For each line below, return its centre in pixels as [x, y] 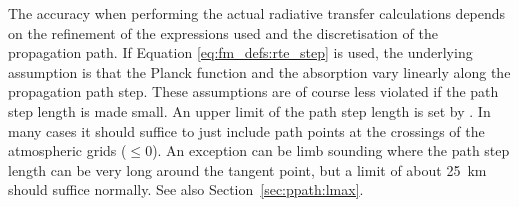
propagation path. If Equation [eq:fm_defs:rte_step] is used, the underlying [240, 52]
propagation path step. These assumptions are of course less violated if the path [253, 91]
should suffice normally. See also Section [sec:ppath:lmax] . [186, 189]
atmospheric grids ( [67, 150]
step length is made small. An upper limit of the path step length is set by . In [249, 110]
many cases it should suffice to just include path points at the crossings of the [246, 130]
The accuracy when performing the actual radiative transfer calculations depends [257, 13]
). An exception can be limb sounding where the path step [331, 150]
